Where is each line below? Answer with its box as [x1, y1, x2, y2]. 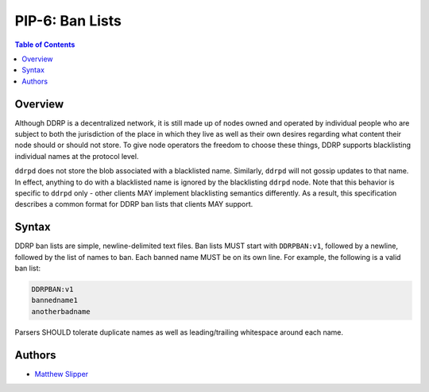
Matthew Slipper [34, 369, 89, 378]
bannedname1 [31, 296, 79, 305]
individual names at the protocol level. [14, 151, 139, 161]
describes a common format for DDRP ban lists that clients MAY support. [14, 200, 253, 209]
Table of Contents [14, 40, 75, 49]
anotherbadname [31, 307, 91, 316]
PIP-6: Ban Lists [14, 12, 122, 29]
